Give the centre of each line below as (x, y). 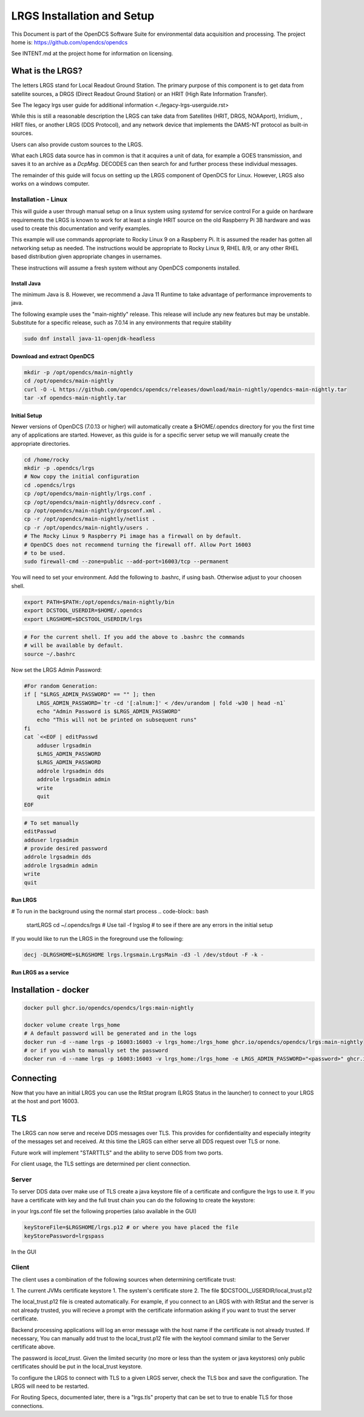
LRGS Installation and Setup (83, 16)
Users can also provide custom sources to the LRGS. (77, 144)
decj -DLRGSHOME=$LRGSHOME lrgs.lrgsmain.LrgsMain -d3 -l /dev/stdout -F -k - (144, 955)
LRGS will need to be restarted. (50, 1386)
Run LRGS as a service (40, 972)
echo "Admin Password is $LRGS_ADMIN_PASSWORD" (109, 712)
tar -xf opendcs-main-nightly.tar (75, 398)
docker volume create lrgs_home (72, 1025)
